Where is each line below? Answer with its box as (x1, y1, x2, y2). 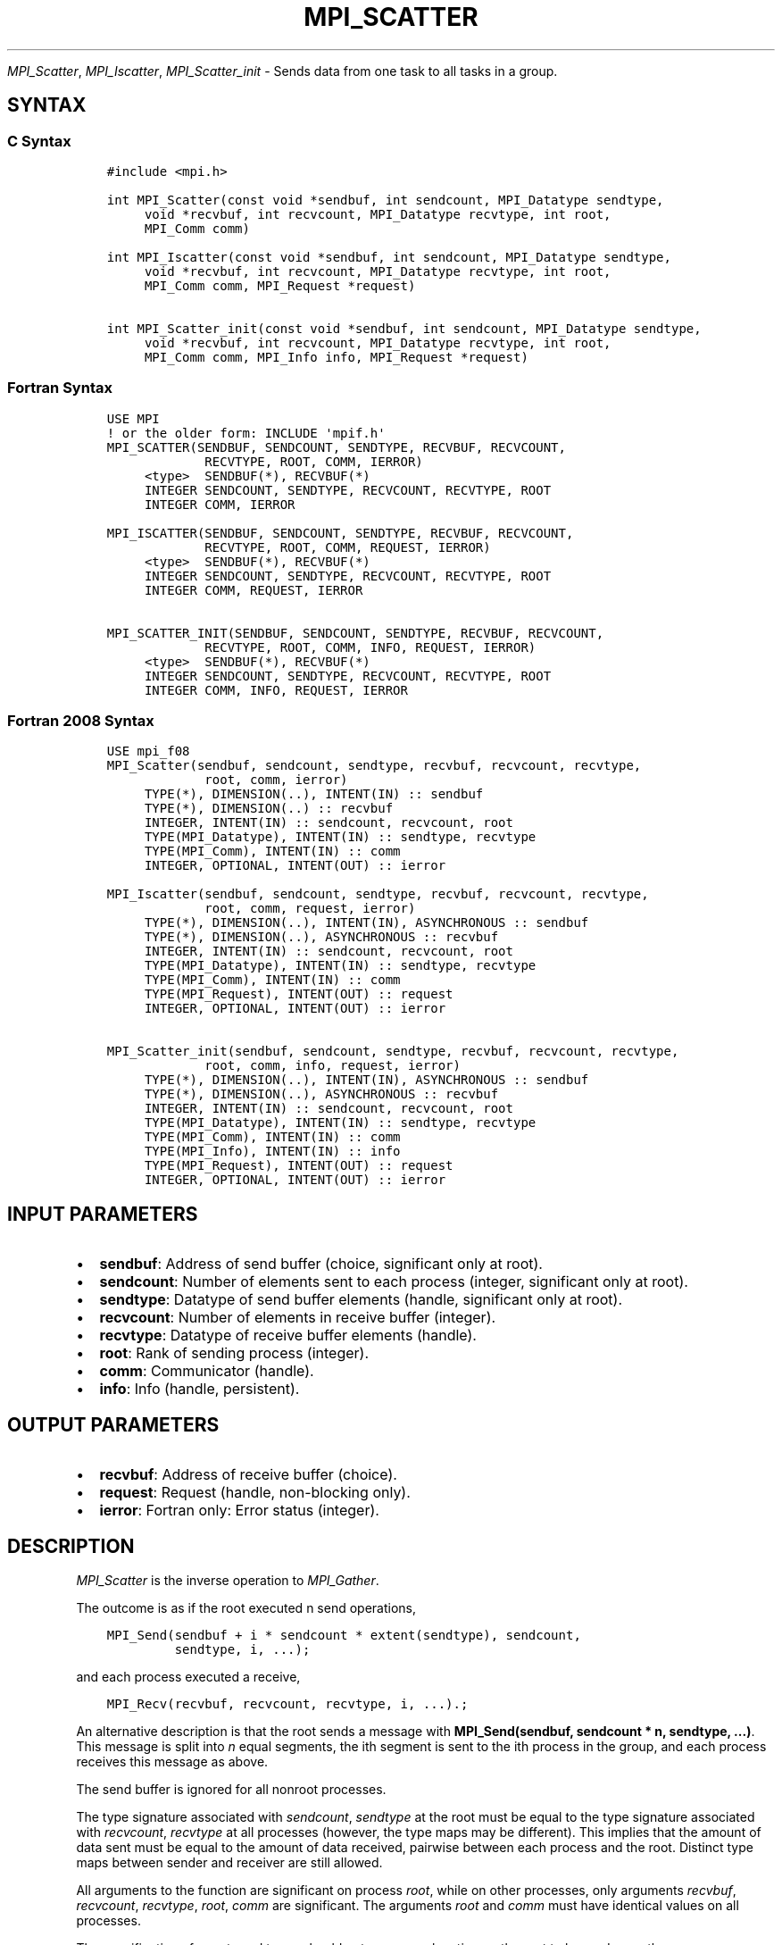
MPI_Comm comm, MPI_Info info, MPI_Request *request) (144, 349, 528, 364)
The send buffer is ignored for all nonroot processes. (76, 1782, 387, 1797)
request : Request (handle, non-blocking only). (99, 1483, 411, 1502)
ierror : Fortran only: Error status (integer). (99, 1501, 379, 1520)
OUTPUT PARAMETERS (7, 1413, 220, 1436)
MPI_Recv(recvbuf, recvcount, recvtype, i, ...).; (106, 1697, 469, 1711)
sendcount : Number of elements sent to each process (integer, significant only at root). (99, 1273, 688, 1291)
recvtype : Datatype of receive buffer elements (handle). (99, 1326, 477, 1345)
